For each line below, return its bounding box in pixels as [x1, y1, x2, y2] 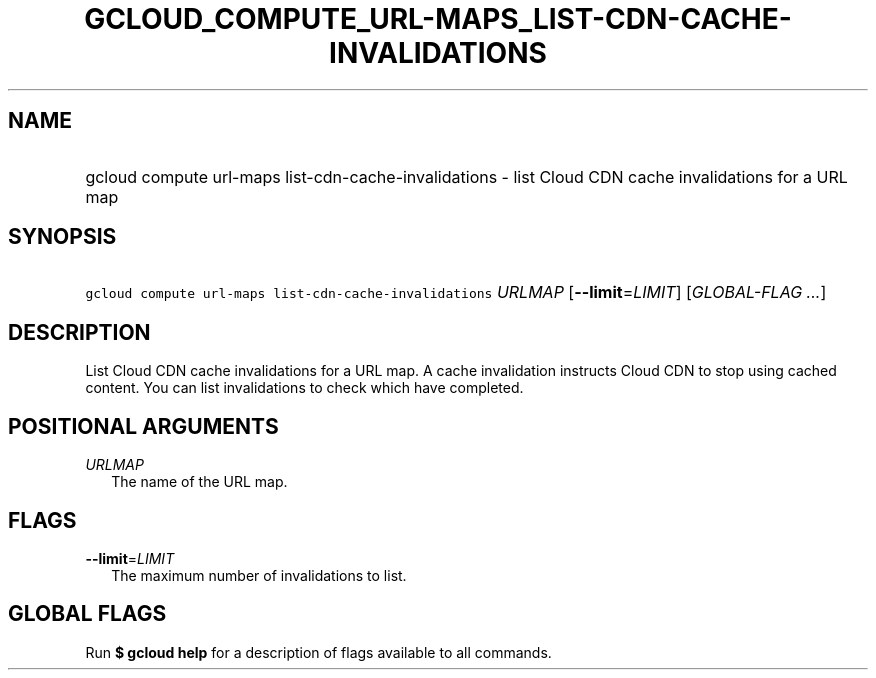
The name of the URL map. [111, 473, 288, 491]
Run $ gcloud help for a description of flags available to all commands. [85, 643, 552, 661]
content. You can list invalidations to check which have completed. [85, 379, 524, 397]
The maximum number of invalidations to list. [111, 566, 407, 584]
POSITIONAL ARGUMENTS [8, 413, 279, 439]
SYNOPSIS [8, 224, 117, 250]
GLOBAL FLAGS [8, 601, 167, 627]
